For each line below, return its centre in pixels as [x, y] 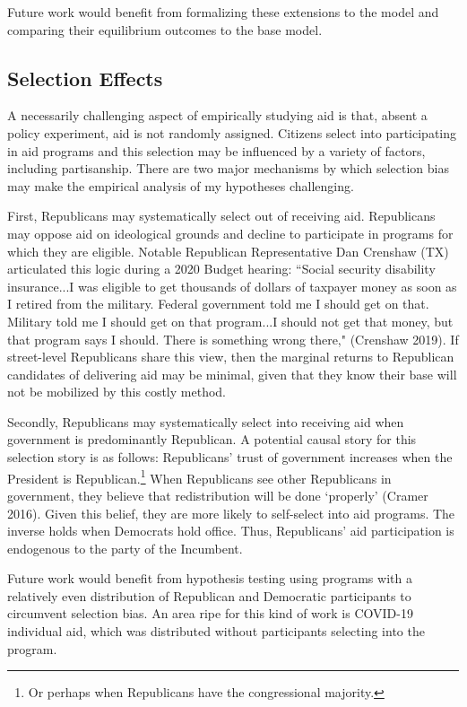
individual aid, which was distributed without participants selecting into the [216, 631]
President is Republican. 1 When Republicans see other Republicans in [199, 476]
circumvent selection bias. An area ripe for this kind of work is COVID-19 [210, 613]
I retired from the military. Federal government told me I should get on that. [218, 304]
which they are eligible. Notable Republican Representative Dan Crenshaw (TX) [228, 251]
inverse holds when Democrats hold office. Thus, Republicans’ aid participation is [231, 531]
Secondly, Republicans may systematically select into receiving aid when [206, 421]
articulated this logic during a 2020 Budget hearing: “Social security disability [221, 269]
